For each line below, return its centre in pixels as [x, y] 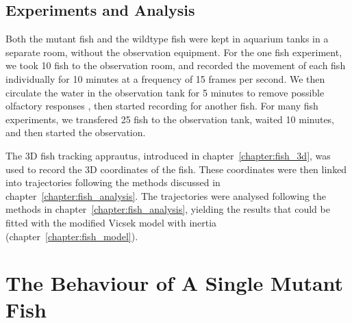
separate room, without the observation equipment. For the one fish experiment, [174, 52]
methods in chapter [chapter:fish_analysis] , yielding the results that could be [168, 209]
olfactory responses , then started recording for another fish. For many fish [162, 106]
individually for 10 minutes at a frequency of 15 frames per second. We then [165, 78]
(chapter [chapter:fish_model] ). [72, 236]
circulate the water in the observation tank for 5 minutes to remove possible [165, 92]
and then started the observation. [76, 132]
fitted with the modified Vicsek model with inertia [111, 222]
